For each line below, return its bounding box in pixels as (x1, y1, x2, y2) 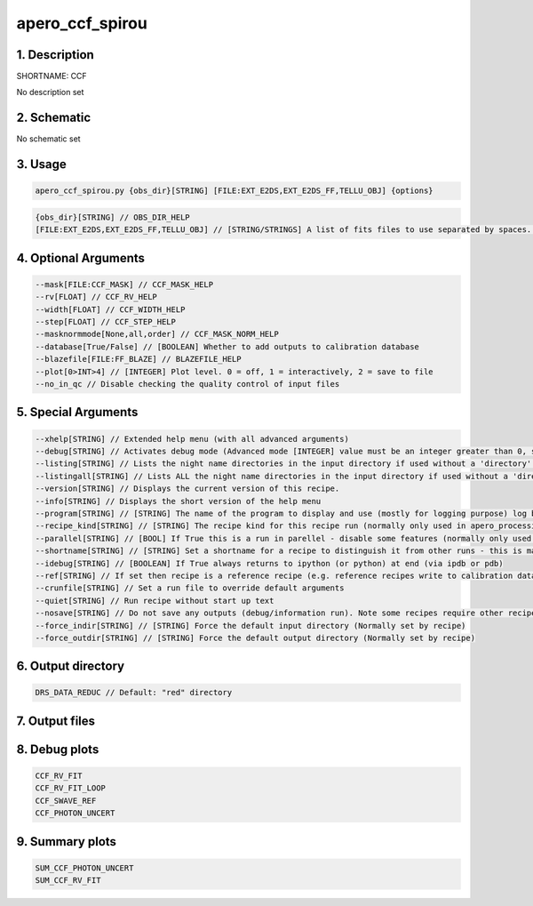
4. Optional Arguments (16, 250, 146, 266)
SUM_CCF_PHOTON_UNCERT (35, 862, 134, 873)
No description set (16, 87, 84, 98)
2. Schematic (16, 110, 91, 125)
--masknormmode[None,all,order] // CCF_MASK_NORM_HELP (35, 329, 279, 340)
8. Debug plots (16, 742, 99, 757)
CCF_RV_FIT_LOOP (35, 783, 107, 793)
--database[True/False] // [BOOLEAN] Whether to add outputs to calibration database (35, 341, 419, 351)
